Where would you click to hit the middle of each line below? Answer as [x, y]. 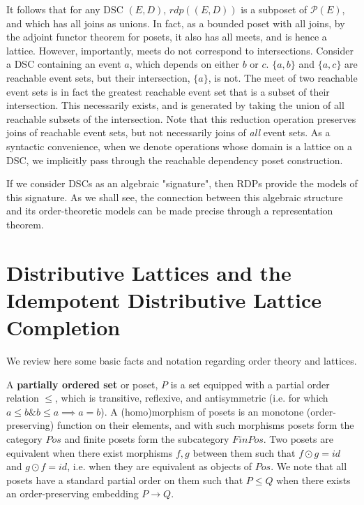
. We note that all [309, 466]
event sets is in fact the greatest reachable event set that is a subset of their [168, 91]
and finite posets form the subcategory [147, 438]
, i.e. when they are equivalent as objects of [160, 466]
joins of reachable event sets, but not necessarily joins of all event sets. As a [168, 132]
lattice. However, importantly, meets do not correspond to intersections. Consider [180, 50]
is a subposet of [274, 9]
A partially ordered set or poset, [82, 384]
